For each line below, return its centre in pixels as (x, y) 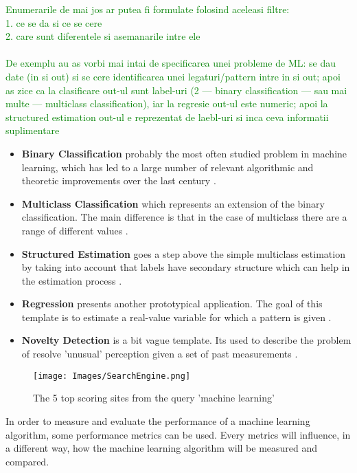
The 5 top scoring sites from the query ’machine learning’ (154, 398)
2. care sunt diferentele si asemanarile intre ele (103, 36)
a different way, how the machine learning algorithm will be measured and (162, 448)
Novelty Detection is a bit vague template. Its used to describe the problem (186, 340)
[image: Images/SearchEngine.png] (112, 376)
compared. (27, 461)
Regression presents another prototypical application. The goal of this (172, 304)
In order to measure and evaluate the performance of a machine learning (158, 420)
